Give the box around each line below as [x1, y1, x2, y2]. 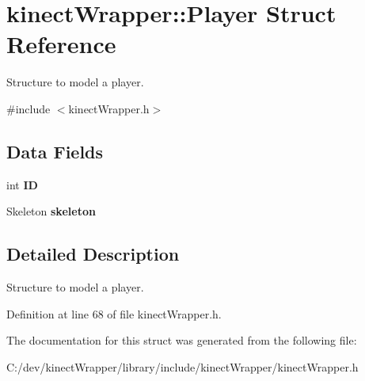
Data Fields [6, 139, 104, 163]
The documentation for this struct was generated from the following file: [6, 332, 357, 349]
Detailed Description [6, 242, 180, 266]
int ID [6, 176, 38, 192]
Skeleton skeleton [6, 203, 96, 219]
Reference [6, 28, 116, 60]
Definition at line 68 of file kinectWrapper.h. [6, 305, 222, 322]
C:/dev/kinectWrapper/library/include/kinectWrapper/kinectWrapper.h [6, 358, 359, 375]
